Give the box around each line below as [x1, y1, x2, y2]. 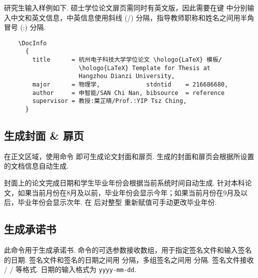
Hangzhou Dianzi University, [79, 73, 175, 80]
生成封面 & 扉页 [4, 128, 84, 143]
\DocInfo [18, 39, 47, 47]
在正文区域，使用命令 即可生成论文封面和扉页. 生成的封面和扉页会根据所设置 [4, 151, 255, 161]
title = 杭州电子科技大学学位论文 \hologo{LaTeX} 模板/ [32, 56, 222, 64]
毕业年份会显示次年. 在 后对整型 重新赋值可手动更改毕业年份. [17, 197, 217, 207]
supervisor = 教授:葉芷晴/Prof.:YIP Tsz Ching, [32, 97, 187, 105]
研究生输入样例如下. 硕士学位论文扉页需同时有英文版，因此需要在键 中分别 [4, 2, 248, 12]
